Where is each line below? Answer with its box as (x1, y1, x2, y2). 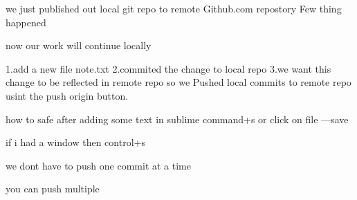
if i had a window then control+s (6, 135, 145, 149)
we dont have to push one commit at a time (6, 158, 191, 172)
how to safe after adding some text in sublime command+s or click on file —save (6, 111, 349, 126)
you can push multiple (6, 181, 100, 196)
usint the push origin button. (6, 88, 129, 102)
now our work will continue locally (6, 38, 152, 53)
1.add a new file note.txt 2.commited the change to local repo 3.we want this (6, 61, 331, 75)
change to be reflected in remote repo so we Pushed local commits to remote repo (6, 75, 351, 89)
